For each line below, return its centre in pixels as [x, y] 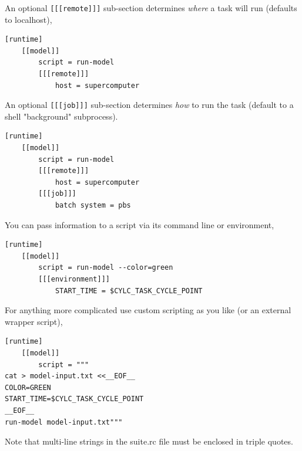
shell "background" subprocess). [61, 116]
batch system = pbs [93, 206]
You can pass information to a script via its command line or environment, [140, 224]
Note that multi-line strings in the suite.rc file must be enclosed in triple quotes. [149, 441]
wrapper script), [34, 321]
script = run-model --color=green [106, 268]
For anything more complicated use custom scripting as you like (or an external [148, 310]
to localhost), [28, 19]
